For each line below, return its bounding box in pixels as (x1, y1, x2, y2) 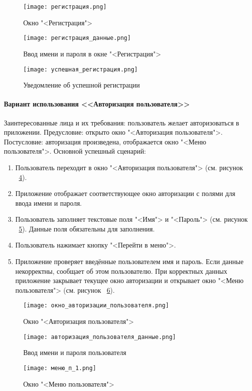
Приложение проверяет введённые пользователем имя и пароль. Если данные (15, 256, 244, 267)
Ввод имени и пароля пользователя (23, 347, 126, 357)
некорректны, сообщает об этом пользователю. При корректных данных (15, 266, 227, 276)
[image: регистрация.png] (23, 3, 107, 10)
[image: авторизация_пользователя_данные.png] (23, 333, 176, 340)
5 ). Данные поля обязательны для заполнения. (18, 223, 155, 233)
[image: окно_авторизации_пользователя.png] (23, 302, 169, 309)
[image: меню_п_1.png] (23, 364, 96, 372)
